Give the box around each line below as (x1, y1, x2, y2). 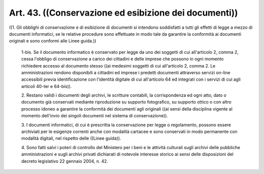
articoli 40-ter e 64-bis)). (21, 83, 72, 89)
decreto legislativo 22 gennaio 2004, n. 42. (21, 158, 109, 164)
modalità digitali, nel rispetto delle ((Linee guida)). (21, 135, 122, 141)
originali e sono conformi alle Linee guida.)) (9, 38, 96, 44)
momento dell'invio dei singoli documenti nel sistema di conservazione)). (21, 113, 168, 119)
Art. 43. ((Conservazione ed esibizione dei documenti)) (9, 7, 238, 18)
